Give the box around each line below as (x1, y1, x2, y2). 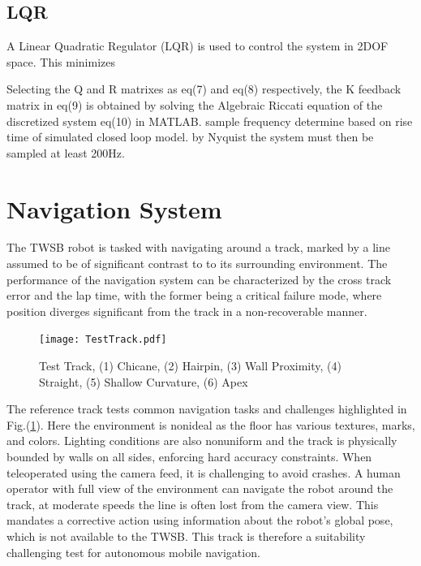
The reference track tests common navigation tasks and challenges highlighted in (6, 400, 407, 417)
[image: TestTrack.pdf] (39, 334, 167, 346)
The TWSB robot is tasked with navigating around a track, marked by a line (6, 239, 391, 256)
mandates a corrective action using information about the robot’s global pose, (6, 512, 393, 529)
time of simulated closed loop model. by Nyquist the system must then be (6, 128, 374, 145)
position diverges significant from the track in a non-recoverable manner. (6, 302, 367, 319)
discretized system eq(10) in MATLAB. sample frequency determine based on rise (6, 112, 413, 129)
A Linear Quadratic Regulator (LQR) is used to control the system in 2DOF (6, 37, 389, 54)
